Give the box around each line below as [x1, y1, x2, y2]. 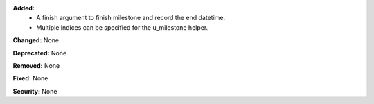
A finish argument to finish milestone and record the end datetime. [36, 14, 225, 22]
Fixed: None [12, 74, 48, 83]
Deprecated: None [12, 49, 67, 57]
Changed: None [12, 36, 59, 44]
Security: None [12, 87, 57, 95]
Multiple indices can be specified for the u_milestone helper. [36, 23, 208, 31]
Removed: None [12, 61, 60, 69]
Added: [12, 4, 35, 12]
